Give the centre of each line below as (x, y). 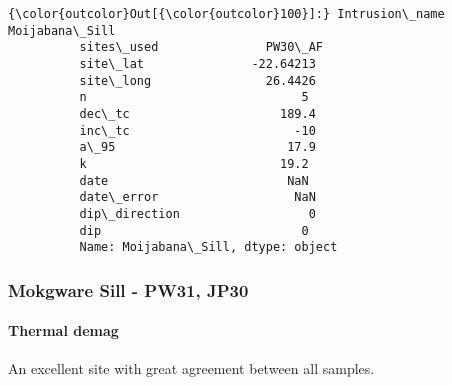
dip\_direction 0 (197, 213)
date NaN (194, 180)
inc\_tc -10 (197, 130)
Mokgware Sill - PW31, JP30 (128, 289)
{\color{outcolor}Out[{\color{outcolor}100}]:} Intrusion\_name (226, 14)
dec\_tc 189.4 (197, 113)
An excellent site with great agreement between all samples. (191, 368)
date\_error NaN (197, 197)
